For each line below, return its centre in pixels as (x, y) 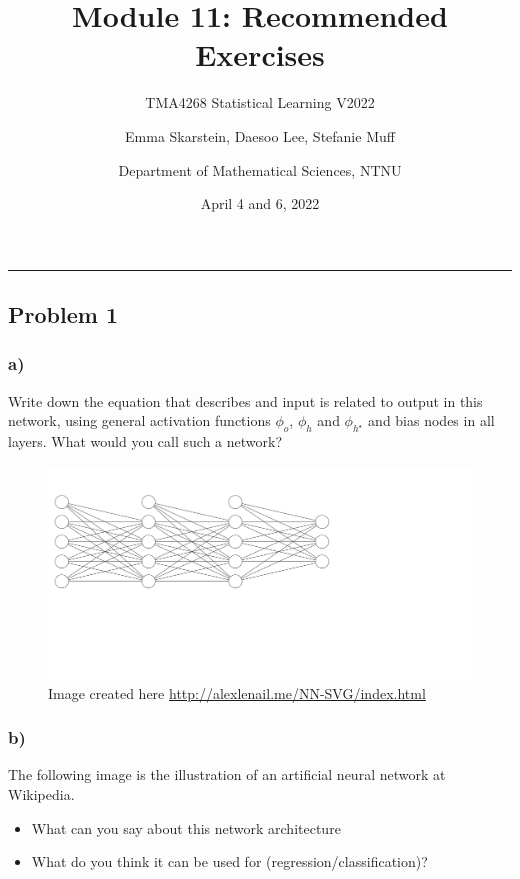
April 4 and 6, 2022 (260, 203)
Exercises (260, 54)
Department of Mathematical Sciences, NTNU (260, 169)
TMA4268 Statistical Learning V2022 (260, 102)
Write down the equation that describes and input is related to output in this (245, 400)
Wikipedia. (41, 793)
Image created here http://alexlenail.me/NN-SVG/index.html (237, 692)
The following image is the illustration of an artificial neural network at (227, 774)
